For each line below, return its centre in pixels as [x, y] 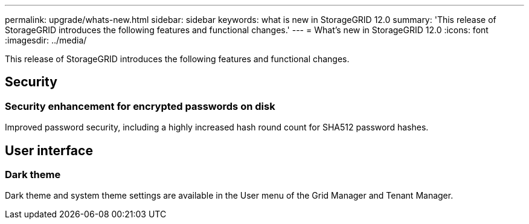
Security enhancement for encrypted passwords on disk [140, 106]
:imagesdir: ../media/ [46, 40]
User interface [49, 150]
